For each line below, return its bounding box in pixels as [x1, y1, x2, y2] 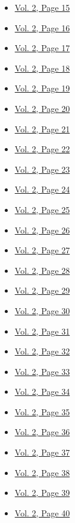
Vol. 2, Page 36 [14, 426, 70, 438]
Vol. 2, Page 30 [14, 304, 70, 317]
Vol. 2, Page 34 [14, 385, 70, 398]
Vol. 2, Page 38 [14, 466, 70, 478]
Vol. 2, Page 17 [14, 42, 70, 54]
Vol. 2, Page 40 [14, 506, 70, 519]
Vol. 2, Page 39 [14, 486, 70, 499]
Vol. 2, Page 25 [14, 203, 70, 215]
